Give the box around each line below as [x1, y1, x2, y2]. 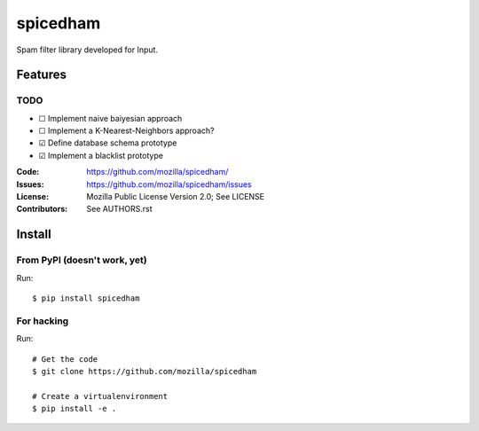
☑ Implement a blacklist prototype [38, 150, 164, 161]
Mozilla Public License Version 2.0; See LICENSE [86, 192, 265, 202]
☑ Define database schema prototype [38, 137, 177, 148]
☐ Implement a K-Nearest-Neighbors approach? [38, 125, 215, 137]
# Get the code [32, 354, 98, 364]
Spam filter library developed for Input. [16, 44, 159, 55]
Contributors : [16, 204, 68, 215]
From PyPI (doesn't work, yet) [16, 254, 147, 266]
